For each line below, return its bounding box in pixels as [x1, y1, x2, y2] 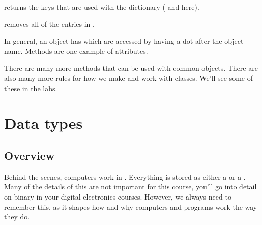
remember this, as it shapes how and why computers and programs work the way [4, 201, 257, 212]
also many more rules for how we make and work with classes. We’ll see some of [4, 72, 253, 83]
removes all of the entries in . [4, 18, 95, 29]
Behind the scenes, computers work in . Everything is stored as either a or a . [4, 171, 246, 182]
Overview [4, 147, 55, 163]
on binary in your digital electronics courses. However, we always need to [4, 191, 231, 202]
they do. [4, 211, 30, 222]
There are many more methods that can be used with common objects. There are [4, 63, 258, 73]
